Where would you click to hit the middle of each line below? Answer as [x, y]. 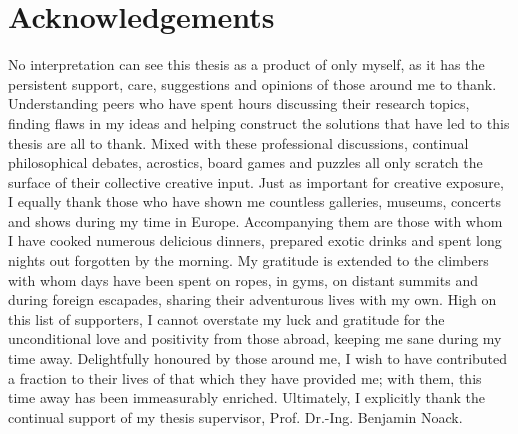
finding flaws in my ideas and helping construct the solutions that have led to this [259, 122]
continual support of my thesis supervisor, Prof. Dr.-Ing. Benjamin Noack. [235, 416]
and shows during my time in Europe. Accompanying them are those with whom [255, 220]
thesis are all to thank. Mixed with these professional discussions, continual [238, 142]
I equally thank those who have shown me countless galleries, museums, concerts [254, 201]
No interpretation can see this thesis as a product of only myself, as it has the [246, 64]
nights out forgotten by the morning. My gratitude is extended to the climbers [248, 260]
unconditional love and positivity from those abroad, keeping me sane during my [255, 338]
